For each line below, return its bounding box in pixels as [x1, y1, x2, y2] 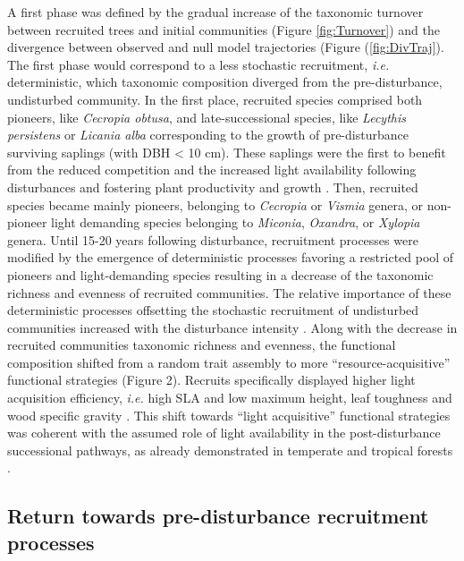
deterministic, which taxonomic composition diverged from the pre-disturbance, [7, 72, 443, 91]
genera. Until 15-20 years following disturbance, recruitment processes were [7, 230, 418, 249]
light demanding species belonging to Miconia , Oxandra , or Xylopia [51, 213, 420, 232]
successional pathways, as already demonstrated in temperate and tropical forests [7, 440, 453, 459]
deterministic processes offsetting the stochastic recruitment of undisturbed [7, 301, 419, 319]
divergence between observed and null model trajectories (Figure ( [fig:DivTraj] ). [7, 38, 444, 56]
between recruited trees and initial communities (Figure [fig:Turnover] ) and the [7, 20, 441, 38]
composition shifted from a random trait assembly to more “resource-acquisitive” [7, 353, 451, 371]
